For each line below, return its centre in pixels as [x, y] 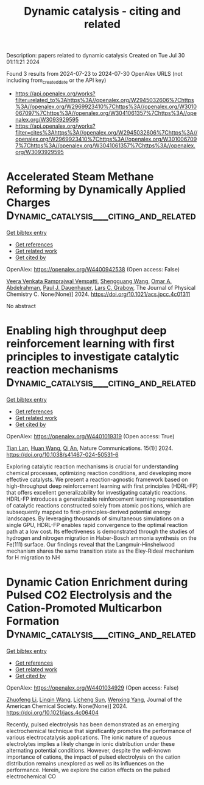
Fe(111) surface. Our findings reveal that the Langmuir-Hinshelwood [91, 544]
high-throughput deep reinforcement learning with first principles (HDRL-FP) [102, 486]
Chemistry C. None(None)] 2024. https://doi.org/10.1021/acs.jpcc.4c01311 [98, 294]
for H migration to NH [33, 557]
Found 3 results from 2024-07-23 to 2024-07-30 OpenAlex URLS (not [94, 74]
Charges [28, 203]
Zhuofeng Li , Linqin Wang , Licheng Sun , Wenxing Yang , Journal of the [94, 699]
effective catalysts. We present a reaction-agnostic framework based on [97, 479]
